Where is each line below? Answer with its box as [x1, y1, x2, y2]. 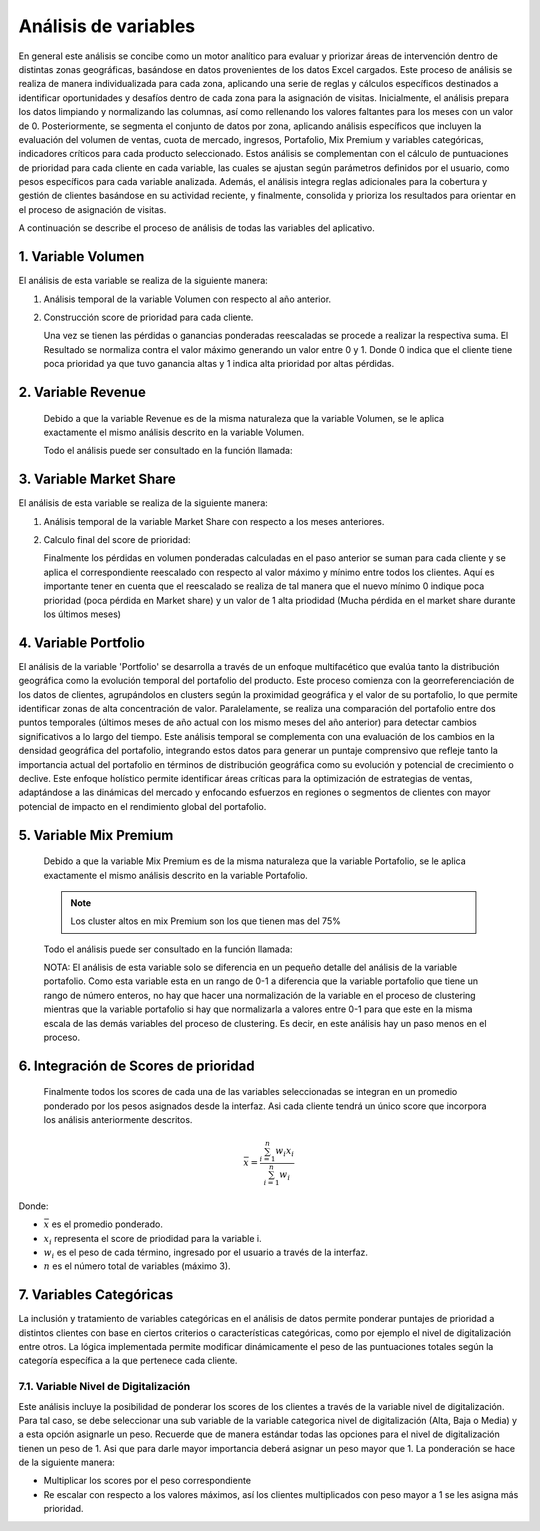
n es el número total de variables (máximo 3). [43, 1260, 231, 1272]
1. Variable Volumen [18, 248, 145, 265]
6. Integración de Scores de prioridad [18, 1057, 255, 1074]
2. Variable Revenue [18, 383, 147, 400]
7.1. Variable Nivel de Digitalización [18, 1380, 191, 1394]
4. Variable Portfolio [18, 634, 145, 651]
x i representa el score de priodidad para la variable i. [43, 1232, 262, 1247]
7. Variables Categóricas [18, 1286, 174, 1304]
